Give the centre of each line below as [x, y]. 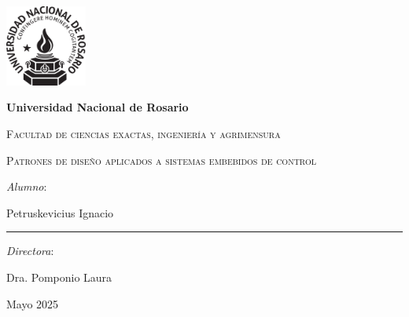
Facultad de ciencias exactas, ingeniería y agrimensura [144, 133]
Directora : [30, 251]
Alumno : [27, 186]
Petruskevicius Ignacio [60, 212]
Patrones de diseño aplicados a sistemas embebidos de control [161, 160]
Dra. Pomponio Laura [59, 277]
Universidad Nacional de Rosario [98, 107]
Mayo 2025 [33, 303]
